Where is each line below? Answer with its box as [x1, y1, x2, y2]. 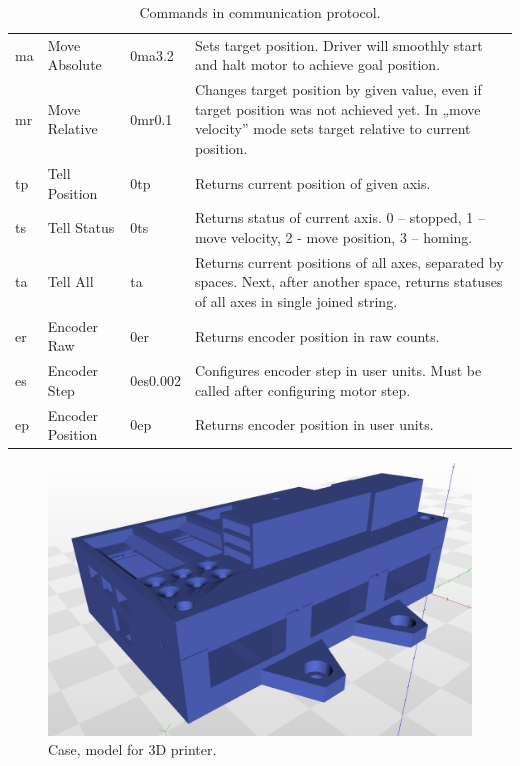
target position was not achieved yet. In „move [194, 98, 481, 119]
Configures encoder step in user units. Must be [194, 360, 482, 381]
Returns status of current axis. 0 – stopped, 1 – [194, 207, 485, 228]
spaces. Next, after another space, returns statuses [194, 271, 503, 292]
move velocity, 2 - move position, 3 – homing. [194, 226, 473, 247]
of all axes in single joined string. [194, 290, 398, 311]
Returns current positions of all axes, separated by [194, 251, 504, 272]
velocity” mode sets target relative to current [194, 118, 471, 139]
